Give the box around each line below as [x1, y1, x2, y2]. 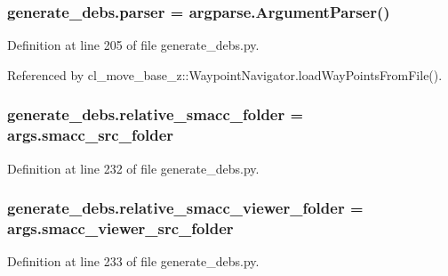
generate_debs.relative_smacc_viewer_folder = [7, 197, 364, 219]
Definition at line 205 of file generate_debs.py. [7, 36, 260, 54]
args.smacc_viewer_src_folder [7, 216, 234, 239]
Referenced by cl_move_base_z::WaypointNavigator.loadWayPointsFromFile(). [7, 65, 443, 84]
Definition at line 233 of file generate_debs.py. [7, 252, 260, 271]
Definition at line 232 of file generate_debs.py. [7, 158, 260, 177]
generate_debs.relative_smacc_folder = [7, 103, 304, 126]
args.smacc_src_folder [7, 124, 174, 146]
